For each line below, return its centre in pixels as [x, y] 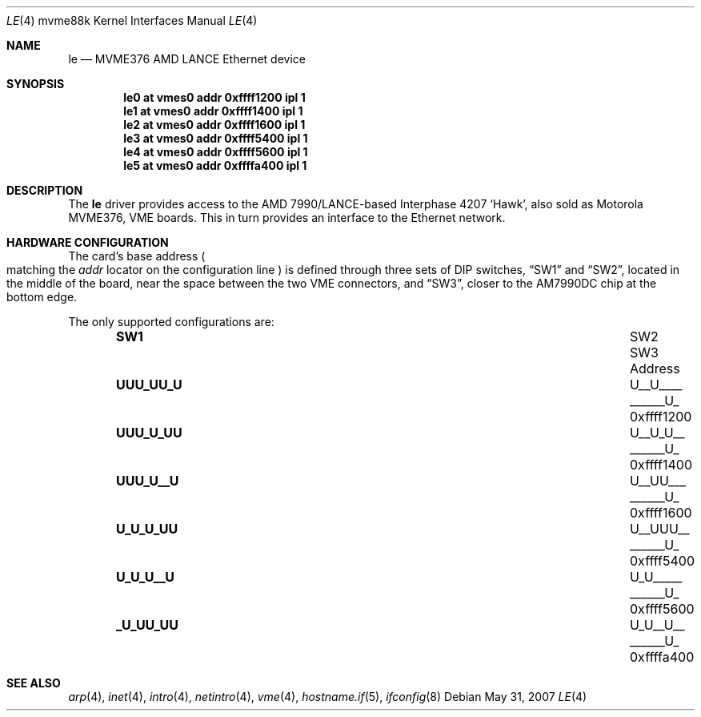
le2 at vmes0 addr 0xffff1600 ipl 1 [214, 125]
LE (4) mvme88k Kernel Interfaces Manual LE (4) [132, 20]
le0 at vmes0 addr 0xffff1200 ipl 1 [214, 97]
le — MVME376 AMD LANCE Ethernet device [187, 59]
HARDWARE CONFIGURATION [88, 242]
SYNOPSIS [36, 84]
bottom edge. [42, 297]
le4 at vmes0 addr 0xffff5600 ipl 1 [216, 152]
